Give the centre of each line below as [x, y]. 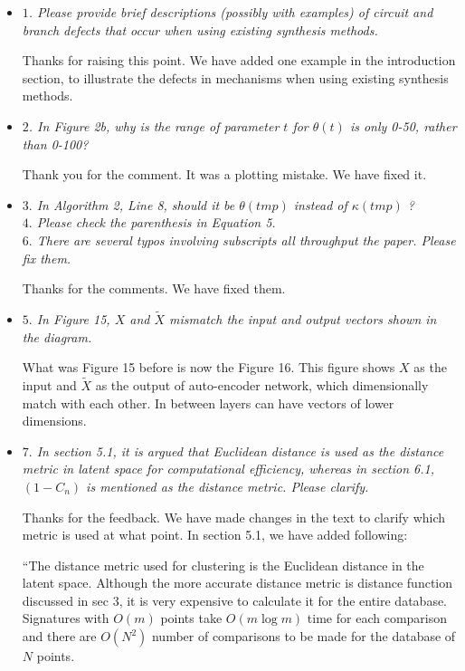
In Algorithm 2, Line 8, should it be [136, 204]
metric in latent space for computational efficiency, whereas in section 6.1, [228, 469]
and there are [59, 636]
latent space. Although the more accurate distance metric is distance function [237, 583]
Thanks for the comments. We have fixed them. [154, 288]
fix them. [47, 258]
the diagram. [57, 336]
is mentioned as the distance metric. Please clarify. [228, 486]
